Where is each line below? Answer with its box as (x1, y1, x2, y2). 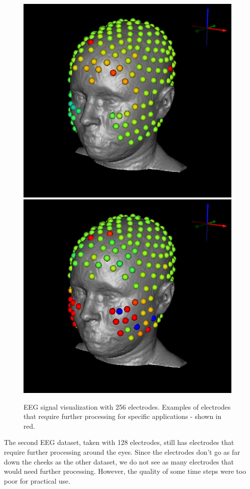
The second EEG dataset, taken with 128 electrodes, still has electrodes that (4, 437, 234, 447)
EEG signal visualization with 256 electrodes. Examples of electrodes (24, 401, 231, 412)
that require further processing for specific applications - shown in (24, 411, 222, 421)
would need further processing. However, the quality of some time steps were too (4, 466, 246, 476)
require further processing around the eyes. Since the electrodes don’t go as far (4, 447, 240, 457)
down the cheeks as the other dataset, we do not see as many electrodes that (4, 456, 234, 466)
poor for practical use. (4, 475, 71, 486)
